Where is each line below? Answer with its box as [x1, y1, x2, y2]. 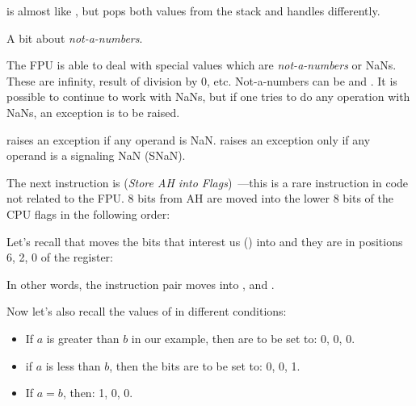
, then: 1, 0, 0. [62, 384, 133, 401]
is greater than [46, 329, 120, 346]
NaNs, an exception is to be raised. [6, 103, 180, 120]
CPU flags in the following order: [6, 205, 170, 222]
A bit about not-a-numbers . [6, 29, 143, 46]
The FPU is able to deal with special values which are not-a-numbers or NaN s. [6, 57, 397, 73]
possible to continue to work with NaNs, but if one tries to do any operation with [6, 88, 410, 105]
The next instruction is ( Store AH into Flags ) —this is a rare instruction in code [6, 174, 409, 190]
